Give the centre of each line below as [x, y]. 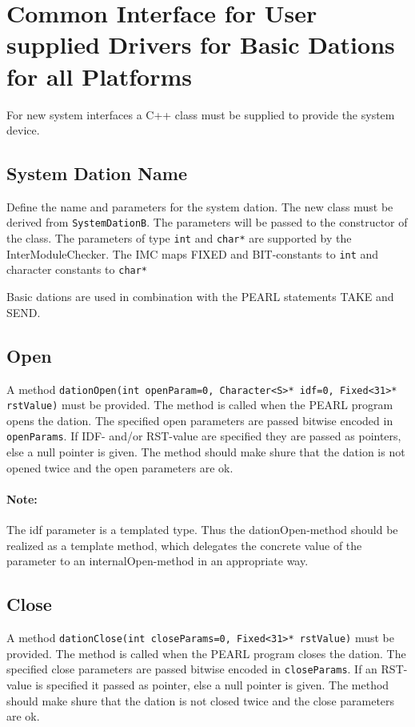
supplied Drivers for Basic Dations [201, 44]
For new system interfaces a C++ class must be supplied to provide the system [201, 114]
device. [23, 130]
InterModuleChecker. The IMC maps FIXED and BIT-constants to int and [193, 253]
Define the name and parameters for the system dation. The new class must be [200, 206]
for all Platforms [100, 76]
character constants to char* [77, 269]
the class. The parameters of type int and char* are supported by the [179, 238]
